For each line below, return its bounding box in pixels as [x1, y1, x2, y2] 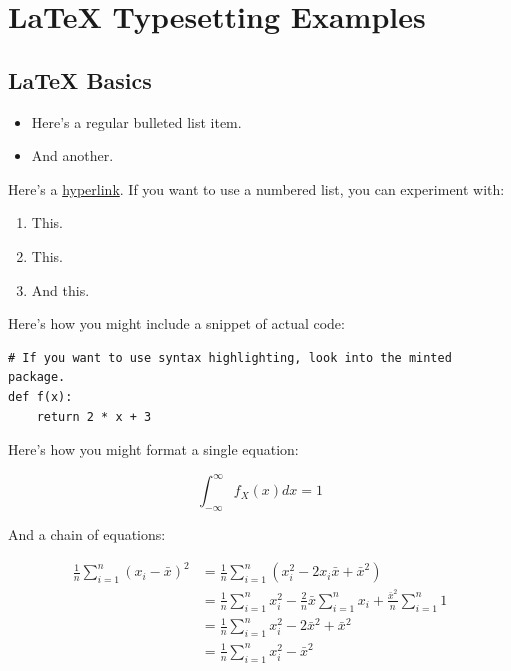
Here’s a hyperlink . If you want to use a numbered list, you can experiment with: [8, 178, 505, 199]
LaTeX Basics [8, 64, 152, 95]
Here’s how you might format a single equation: [8, 439, 299, 460]
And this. [31, 279, 90, 300]
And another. [31, 145, 114, 166]
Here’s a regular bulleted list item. [31, 111, 242, 132]
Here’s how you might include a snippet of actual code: [8, 313, 345, 334]
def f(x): [8, 389, 73, 404]
